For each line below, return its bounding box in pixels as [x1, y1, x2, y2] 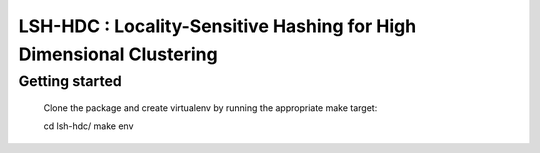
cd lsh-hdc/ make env [43, 120, 134, 132]
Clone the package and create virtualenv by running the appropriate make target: [43, 102, 378, 114]
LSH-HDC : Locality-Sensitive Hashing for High [18, 15, 417, 37]
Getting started [18, 72, 122, 90]
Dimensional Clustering [18, 43, 219, 65]
